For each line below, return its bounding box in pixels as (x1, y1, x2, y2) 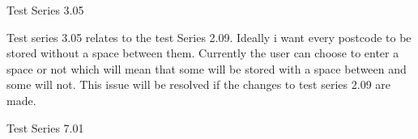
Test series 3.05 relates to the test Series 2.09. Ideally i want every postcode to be (6, 28, 412, 45)
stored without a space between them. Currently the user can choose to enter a (6, 44, 399, 61)
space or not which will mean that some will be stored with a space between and (6, 60, 407, 77)
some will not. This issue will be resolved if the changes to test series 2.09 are (6, 76, 390, 93)
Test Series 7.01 (6, 119, 84, 136)
